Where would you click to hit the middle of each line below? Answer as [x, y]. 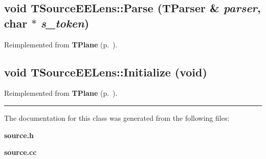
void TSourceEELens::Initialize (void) [106, 72]
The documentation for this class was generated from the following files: [117, 117]
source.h [19, 135]
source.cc [20, 152]
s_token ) [65, 23]
